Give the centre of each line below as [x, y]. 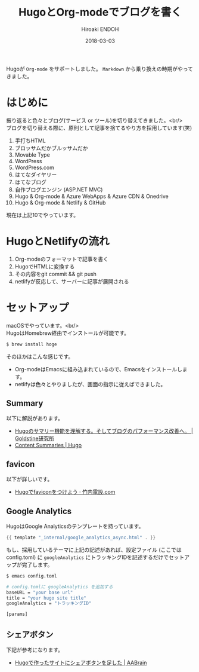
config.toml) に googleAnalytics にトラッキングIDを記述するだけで [88, 557]
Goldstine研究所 [35, 439]
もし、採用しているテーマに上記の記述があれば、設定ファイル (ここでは [94, 549]
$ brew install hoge [32, 344]
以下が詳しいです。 [29, 479]
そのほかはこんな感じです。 [40, 356]
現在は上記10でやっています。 [43, 215]
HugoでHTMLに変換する [45, 266]
